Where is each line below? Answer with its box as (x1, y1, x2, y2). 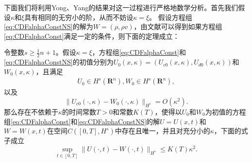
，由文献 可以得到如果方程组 (134, 21, 222, 32)
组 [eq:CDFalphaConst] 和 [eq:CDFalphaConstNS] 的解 (4, 116, 160, 126)
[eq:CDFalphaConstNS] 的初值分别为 (4, 57, 114, 67)
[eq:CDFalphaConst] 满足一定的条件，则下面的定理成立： (4, 31, 180, 41)
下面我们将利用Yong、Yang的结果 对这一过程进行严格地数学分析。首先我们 (4, 2, 238, 12)
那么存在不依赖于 (4, 107, 58, 117)
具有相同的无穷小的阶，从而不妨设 (24, 12, 134, 22)
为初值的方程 (205, 107, 246, 117)
